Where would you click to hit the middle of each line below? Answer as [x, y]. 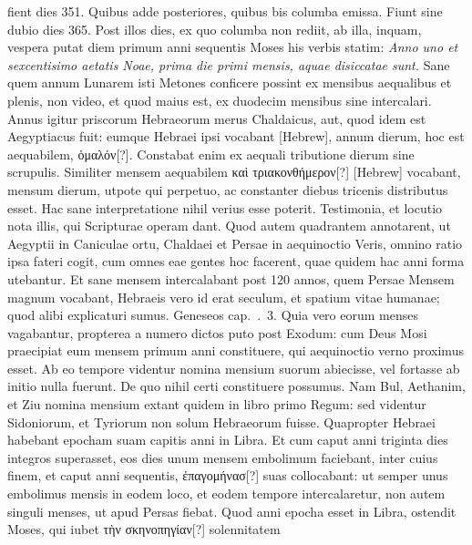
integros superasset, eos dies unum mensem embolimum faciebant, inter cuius [223, 457]
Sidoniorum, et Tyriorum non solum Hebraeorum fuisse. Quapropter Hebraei [221, 422]
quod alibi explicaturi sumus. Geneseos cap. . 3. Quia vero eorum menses [213, 315]
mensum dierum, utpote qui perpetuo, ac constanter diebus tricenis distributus [228, 189]
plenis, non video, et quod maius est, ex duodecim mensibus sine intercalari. [220, 100]
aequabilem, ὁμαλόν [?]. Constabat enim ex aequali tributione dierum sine [211, 154]
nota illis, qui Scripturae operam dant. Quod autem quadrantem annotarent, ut [229, 226]
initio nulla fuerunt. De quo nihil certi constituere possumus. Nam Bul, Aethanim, [236, 386]
